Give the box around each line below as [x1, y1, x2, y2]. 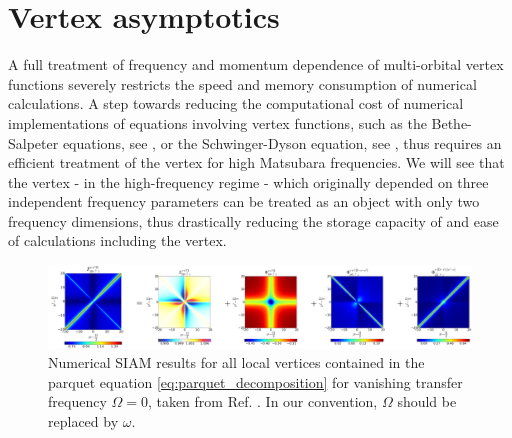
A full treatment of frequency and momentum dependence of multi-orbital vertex [8, 54, 504, 75]
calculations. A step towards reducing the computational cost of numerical [8, 93, 464, 114]
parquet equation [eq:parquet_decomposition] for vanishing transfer [48, 371, 463, 392]
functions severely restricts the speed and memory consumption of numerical [8, 73, 477, 94]
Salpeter [8, 132, 59, 153]
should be [397, 391, 457, 412]
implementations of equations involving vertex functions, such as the [8, 112, 427, 133]
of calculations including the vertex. [8, 230, 227, 251]
